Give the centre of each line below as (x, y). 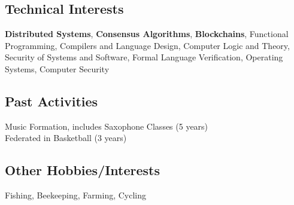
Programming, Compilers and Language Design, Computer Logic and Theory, (147, 45)
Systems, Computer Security (57, 68)
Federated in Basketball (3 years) (66, 138)
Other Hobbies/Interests (83, 170)
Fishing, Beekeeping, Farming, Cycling (75, 195)
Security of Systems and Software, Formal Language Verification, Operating (144, 57)
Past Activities (51, 101)
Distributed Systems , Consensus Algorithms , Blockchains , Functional (147, 34)
